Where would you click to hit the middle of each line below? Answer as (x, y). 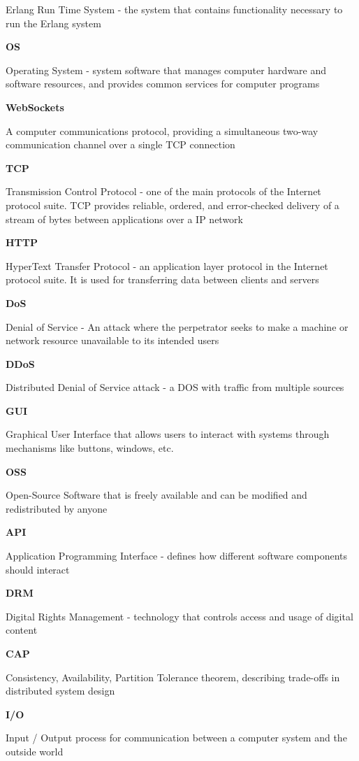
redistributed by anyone (57, 508)
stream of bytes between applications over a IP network (125, 219)
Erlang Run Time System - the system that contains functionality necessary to (174, 9)
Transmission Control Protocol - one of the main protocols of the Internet (163, 191)
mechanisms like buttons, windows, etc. (90, 448)
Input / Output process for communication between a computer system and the (176, 738)
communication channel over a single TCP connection (120, 144)
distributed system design (60, 691)
